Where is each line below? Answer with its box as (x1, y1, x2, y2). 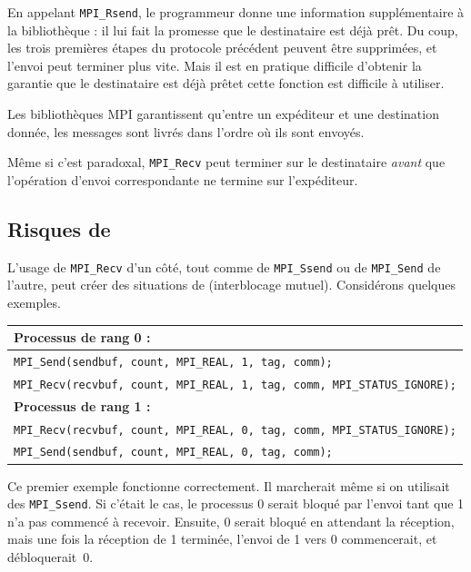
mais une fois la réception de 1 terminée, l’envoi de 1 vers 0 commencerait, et (7, 529, 437, 548)
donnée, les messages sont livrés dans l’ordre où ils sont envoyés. (7, 122, 365, 141)
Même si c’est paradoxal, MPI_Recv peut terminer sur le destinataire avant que (7, 153, 446, 172)
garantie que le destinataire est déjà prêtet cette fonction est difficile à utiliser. (7, 74, 445, 93)
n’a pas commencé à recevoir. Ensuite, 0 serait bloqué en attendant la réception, (7, 511, 455, 530)
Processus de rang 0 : (14, 328, 151, 347)
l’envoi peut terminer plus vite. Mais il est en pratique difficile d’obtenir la (7, 55, 422, 74)
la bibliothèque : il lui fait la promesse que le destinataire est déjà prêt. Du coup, (7, 20, 458, 39)
